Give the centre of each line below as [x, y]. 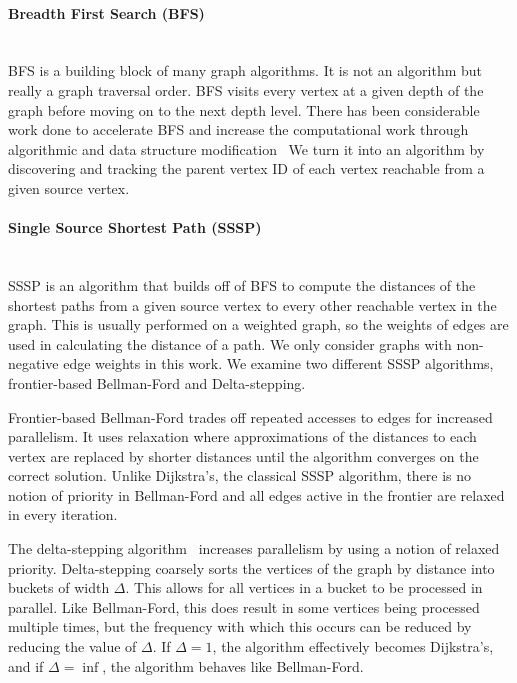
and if [26, 665]
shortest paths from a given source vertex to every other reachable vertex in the [252, 304]
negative [33, 363]
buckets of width [59, 587]
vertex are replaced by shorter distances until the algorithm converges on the [243, 455]
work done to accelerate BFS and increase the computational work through [238, 129]
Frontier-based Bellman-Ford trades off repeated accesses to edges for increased [250, 416]
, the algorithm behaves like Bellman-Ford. [233, 665]
